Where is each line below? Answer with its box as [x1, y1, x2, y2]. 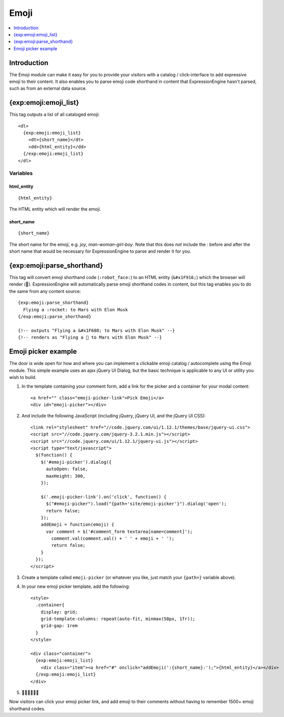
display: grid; [40, 609, 78, 615]
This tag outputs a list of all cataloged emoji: [9, 112, 100, 118]
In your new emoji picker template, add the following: [21, 583, 130, 589]
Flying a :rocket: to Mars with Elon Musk [23, 307, 129, 312]
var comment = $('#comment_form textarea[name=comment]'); [46, 529, 193, 534]
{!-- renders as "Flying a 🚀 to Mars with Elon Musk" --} [18, 335, 162, 340]
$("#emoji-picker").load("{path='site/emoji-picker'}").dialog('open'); [46, 501, 227, 506]
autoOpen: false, [46, 466, 88, 472]
